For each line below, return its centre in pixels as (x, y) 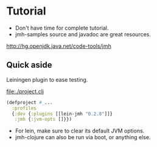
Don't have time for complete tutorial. (62, 28)
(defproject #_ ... (30, 102)
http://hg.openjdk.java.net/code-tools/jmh (59, 46)
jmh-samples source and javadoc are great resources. (83, 34)
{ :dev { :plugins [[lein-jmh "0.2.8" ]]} (62, 114)
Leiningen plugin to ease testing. (47, 79)
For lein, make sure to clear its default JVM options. (80, 131)
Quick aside (29, 65)
